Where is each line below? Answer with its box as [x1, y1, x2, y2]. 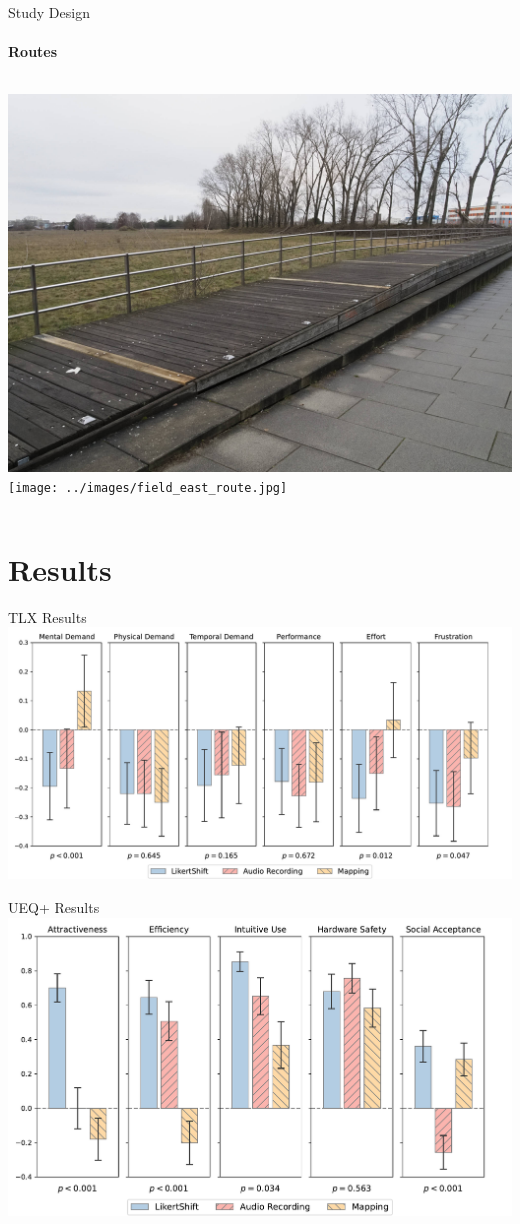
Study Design [8, 2, 90, 22]
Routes [8, 41, 58, 62]
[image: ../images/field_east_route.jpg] [8, 480, 288, 495]
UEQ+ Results [8, 896, 100, 917]
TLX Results [8, 606, 87, 627]
